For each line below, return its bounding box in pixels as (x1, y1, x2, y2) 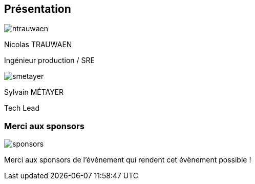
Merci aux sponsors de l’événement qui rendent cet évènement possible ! (4, 155, 251, 165)
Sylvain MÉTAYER (4, 88, 64, 97)
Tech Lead (4, 104, 39, 113)
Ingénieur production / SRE (4, 56, 95, 65)
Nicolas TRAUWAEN (4, 40, 72, 49)
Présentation (4, 3, 71, 15)
